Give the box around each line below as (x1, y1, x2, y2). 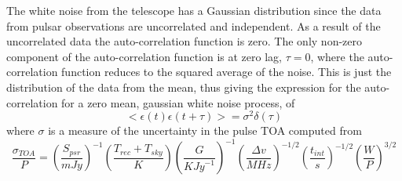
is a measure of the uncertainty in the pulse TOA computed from (48, 122, 362, 139)
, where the (310, 48, 364, 64)
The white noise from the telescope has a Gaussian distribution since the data (6, 2, 382, 18)
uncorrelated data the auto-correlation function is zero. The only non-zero (6, 33, 362, 49)
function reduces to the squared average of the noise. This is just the (61, 63, 392, 80)
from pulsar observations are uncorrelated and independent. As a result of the (6, 17, 381, 34)
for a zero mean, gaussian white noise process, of (61, 94, 295, 110)
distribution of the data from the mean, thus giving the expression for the (6, 78, 361, 95)
